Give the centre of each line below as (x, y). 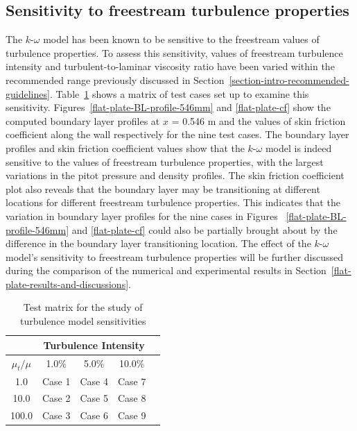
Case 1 (56, 381)
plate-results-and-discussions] (67, 284)
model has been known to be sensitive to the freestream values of (181, 39)
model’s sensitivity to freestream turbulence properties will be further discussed (175, 256)
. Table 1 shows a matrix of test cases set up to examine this (179, 93)
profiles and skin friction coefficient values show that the (125, 147)
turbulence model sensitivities (83, 321)
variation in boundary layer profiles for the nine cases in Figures (142, 215)
